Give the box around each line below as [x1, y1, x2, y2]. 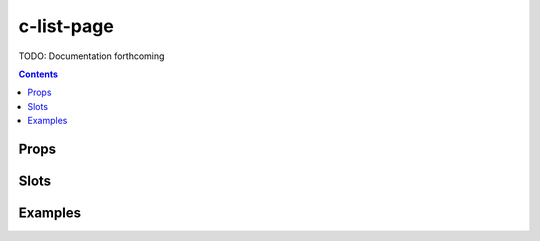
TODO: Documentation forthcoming [18, 50, 165, 62]
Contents [18, 68, 59, 80]
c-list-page [18, 15, 114, 37]
